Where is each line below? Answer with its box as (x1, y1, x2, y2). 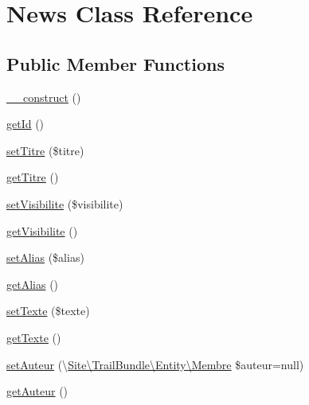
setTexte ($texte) (6, 302, 90, 319)
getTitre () (6, 169, 59, 185)
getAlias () (6, 275, 59, 292)
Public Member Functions (6, 51, 225, 76)
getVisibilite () (6, 222, 78, 239)
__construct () (6, 88, 81, 105)
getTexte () (6, 329, 61, 345)
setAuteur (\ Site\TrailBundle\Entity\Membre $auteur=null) (6, 356, 304, 372)
